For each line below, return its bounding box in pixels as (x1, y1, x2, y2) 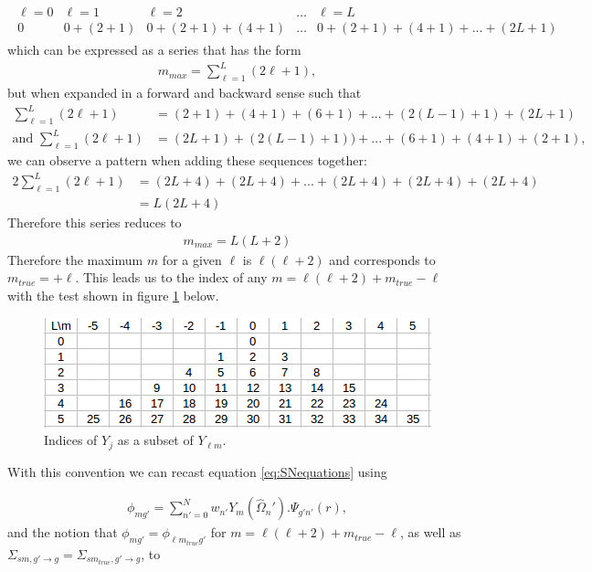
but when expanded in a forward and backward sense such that (7, 83, 362, 102)
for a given (162, 249, 222, 269)
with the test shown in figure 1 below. (7, 286, 219, 305)
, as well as (399, 523, 461, 542)
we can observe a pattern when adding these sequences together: (7, 151, 367, 170)
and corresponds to (329, 249, 436, 269)
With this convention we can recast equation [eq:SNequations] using (7, 461, 387, 481)
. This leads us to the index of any (75, 268, 268, 287)
